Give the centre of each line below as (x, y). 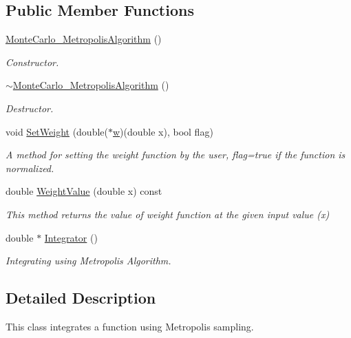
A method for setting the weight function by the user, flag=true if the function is (175, 155)
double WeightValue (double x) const (84, 191)
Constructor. (32, 62)
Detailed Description (81, 298)
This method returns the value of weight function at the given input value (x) (168, 214)
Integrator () (71, 237)
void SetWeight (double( (57, 131)
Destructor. (30, 108)
